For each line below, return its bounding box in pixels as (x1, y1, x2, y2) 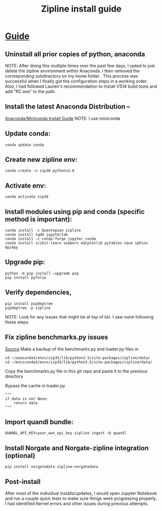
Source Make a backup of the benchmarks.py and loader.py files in (5, 346, 139, 352)
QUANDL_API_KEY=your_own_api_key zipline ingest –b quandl (5, 431, 127, 436)
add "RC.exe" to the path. (5, 89, 56, 94)
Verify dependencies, (5, 288, 72, 297)
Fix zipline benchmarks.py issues (5, 333, 108, 341)
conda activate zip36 (5, 194, 49, 199)
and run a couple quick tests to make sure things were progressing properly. (5, 495, 157, 501)
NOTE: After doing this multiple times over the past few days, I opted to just (5, 63, 155, 68)
